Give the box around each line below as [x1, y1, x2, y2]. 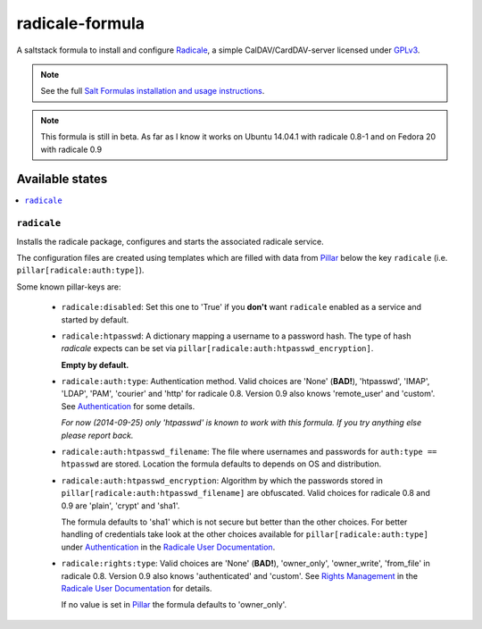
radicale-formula [16, 13, 145, 33]
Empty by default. [61, 359, 129, 370]
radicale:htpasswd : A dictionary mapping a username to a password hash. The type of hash [61, 331, 411, 341]
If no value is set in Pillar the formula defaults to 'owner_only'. [61, 600, 287, 610]
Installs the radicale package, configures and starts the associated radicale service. [16, 236, 325, 247]
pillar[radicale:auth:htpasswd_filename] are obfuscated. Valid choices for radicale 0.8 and [61, 488, 430, 499]
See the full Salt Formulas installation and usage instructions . [40, 86, 265, 96]
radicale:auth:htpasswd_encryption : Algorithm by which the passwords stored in [61, 474, 383, 486]
